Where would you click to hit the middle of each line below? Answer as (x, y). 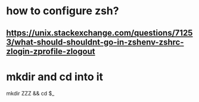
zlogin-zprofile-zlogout (51, 51)
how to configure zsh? (63, 11)
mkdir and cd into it (55, 77)
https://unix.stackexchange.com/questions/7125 (99, 33)
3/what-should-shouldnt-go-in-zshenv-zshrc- (95, 42)
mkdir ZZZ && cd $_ (30, 93)
